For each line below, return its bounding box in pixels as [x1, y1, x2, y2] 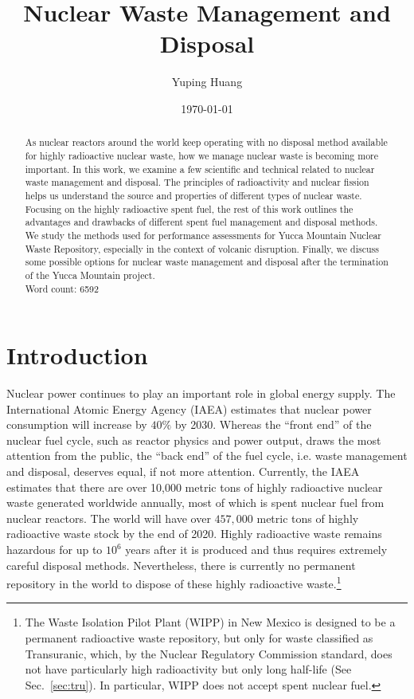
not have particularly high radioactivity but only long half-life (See [25, 661, 352, 677]
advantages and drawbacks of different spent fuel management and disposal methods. [25, 215, 378, 229]
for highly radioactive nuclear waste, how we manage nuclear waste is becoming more [25, 148, 379, 162]
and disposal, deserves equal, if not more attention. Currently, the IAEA [6, 463, 360, 480]
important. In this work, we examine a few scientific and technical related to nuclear [25, 162, 375, 175]
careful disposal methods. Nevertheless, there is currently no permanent [6, 556, 356, 573]
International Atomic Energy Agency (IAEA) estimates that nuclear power [6, 400, 372, 417]
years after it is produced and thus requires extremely [125, 541, 388, 558]
